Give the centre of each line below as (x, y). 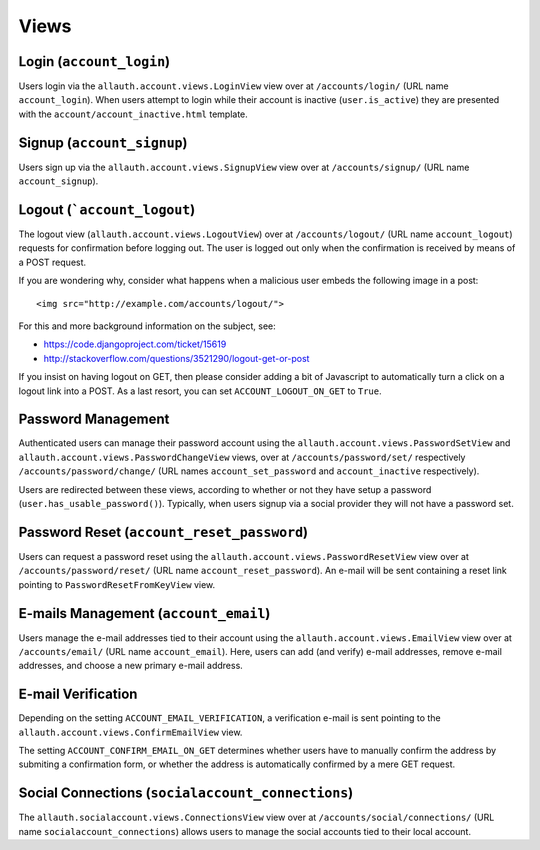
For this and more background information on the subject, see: (147, 326)
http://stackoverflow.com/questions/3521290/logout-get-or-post (176, 358)
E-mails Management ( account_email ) (144, 613)
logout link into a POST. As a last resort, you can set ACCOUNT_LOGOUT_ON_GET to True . (200, 391)
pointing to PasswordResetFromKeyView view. (117, 584)
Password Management (94, 419)
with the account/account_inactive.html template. (133, 114)
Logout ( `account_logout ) (107, 209)
